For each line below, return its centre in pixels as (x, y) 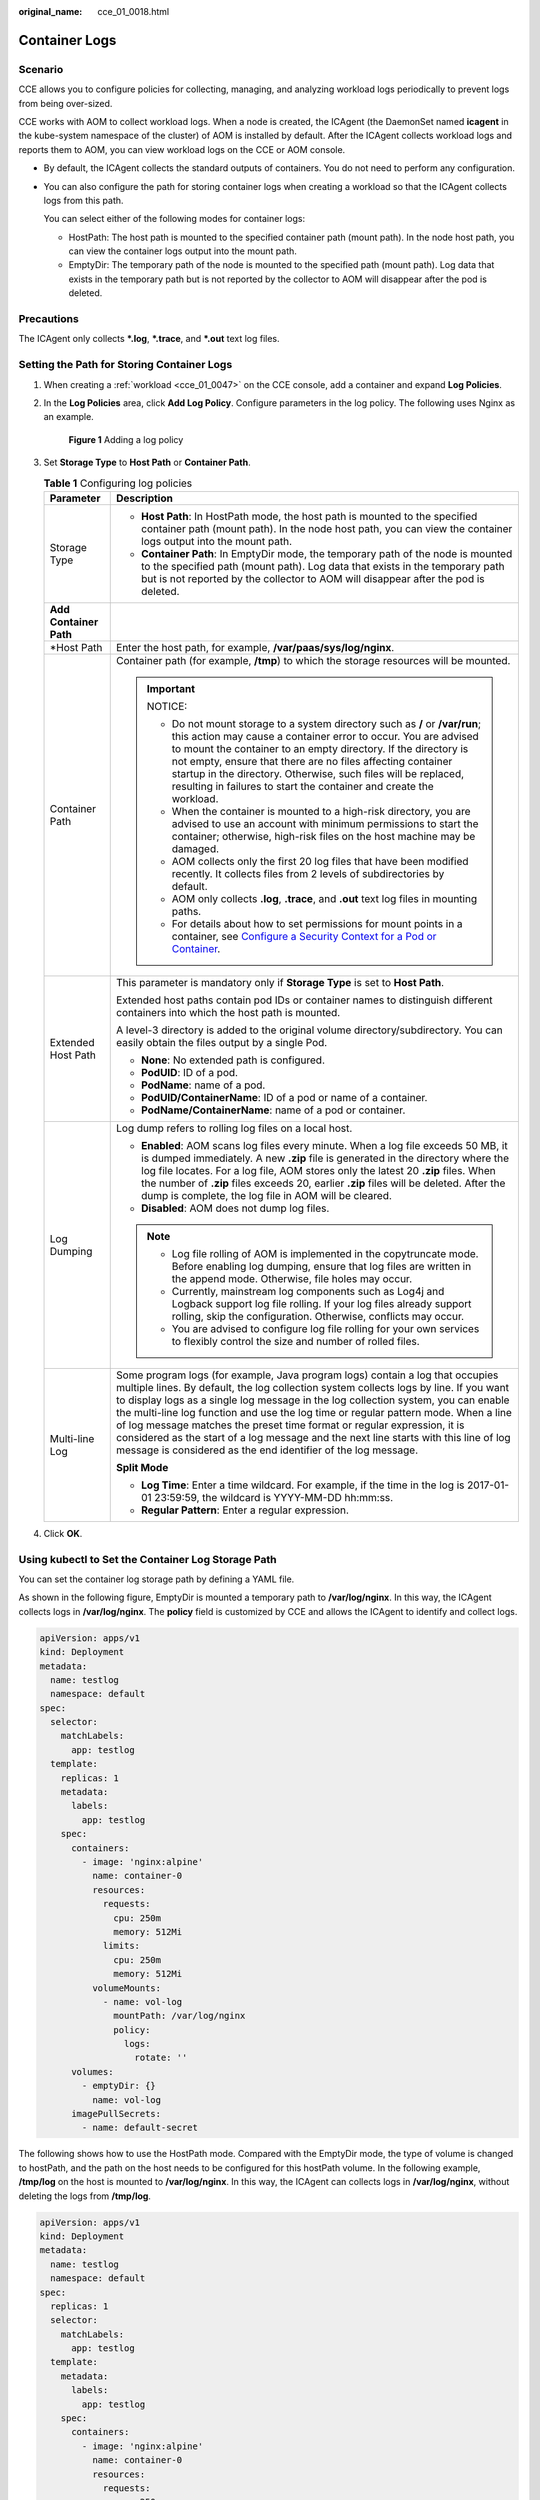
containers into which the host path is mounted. (228, 1012)
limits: (121, 1946)
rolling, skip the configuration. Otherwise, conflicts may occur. (318, 1316)
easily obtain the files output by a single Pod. (222, 1042)
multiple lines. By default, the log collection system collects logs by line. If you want (313, 1387)
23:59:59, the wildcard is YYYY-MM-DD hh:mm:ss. (274, 1497)
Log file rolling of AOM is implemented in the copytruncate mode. (325, 1253)
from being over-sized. (65, 103)
